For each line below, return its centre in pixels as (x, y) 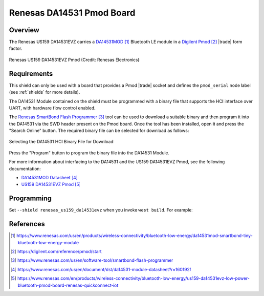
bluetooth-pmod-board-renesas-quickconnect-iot (68, 285)
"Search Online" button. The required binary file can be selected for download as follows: (99, 131)
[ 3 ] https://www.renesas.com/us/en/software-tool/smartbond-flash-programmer (92, 260)
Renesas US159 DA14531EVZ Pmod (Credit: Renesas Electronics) (74, 60)
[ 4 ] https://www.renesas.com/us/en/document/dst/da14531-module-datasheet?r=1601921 (101, 269)
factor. (16, 48)
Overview (24, 30)
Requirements (31, 74)
